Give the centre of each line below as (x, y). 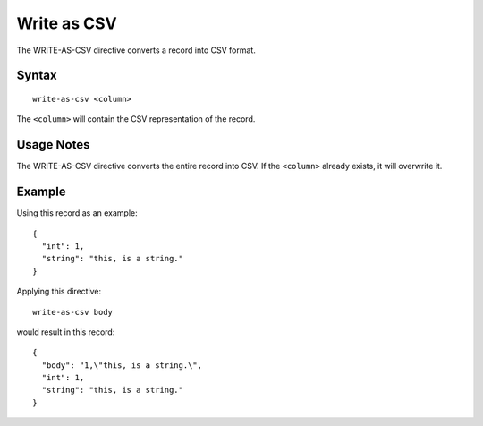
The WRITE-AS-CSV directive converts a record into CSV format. (136, 50)
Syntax (37, 76)
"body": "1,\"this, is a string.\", (122, 365)
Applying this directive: (59, 292)
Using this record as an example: (77, 213)
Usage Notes (53, 145)
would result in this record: (66, 332)
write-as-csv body (73, 312)
